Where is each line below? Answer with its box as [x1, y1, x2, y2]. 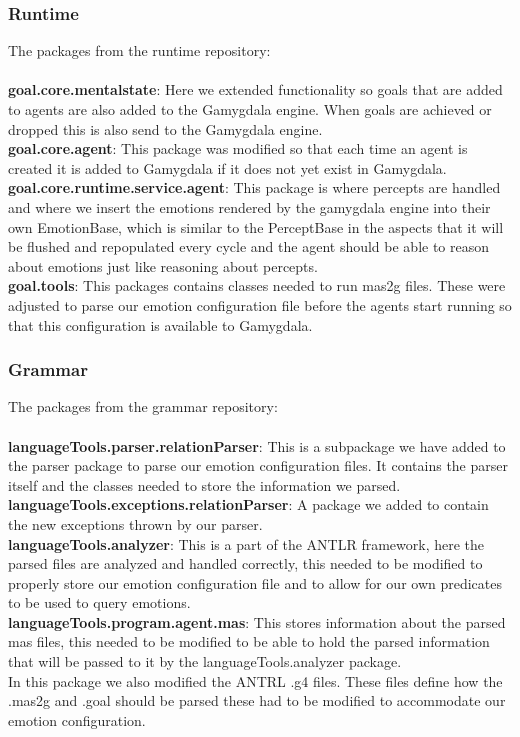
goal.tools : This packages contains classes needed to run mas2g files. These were [8, 275, 506, 296]
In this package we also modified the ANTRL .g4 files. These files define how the [8, 670, 503, 691]
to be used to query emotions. [8, 592, 191, 613]
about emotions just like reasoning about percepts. [8, 255, 318, 276]
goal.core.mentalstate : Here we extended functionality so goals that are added [8, 79, 503, 100]
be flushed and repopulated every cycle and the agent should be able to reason [8, 236, 490, 257]
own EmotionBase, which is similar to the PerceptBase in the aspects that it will [8, 216, 504, 237]
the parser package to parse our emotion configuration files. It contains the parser [8, 455, 508, 476]
